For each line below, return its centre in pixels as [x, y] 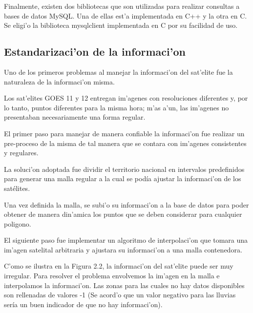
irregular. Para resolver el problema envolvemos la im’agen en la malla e [112, 276]
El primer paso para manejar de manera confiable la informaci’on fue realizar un [124, 133]
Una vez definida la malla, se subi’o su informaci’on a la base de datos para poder [126, 204]
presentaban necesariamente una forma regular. [75, 117]
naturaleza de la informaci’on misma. [59, 81]
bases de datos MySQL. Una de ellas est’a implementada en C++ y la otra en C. [126, 15]
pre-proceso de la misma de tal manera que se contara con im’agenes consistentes [125, 143]
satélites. [17, 188]
